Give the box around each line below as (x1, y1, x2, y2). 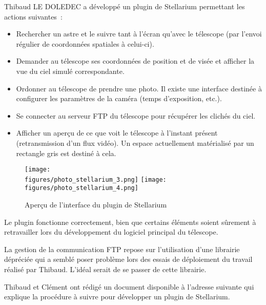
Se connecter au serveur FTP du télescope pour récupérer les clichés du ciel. (16, 110, 256, 121)
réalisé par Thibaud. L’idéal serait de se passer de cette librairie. (4, 264, 207, 275)
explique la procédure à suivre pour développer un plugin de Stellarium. (4, 291, 230, 302)
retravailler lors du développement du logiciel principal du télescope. (4, 226, 218, 237)
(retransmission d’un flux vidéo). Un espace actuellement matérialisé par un (16, 137, 254, 148)
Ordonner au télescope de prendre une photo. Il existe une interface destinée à (16, 83, 262, 93)
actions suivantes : (4, 11, 63, 22)
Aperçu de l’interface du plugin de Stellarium (25, 199, 167, 210)
